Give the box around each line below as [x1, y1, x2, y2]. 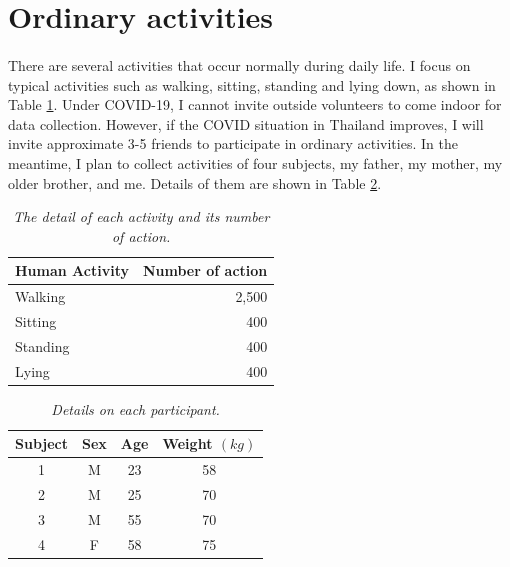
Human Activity [15, 260, 129, 281]
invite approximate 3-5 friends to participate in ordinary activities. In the [8, 133, 458, 154]
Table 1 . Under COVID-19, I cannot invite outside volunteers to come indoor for [8, 94, 502, 115]
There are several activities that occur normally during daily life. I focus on [8, 54, 471, 75]
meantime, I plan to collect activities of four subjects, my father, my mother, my [8, 152, 503, 173]
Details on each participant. [51, 398, 220, 419]
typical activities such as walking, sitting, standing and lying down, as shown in [8, 74, 496, 95]
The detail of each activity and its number [12, 206, 270, 227]
